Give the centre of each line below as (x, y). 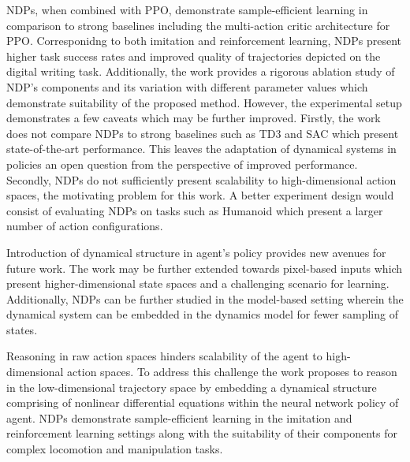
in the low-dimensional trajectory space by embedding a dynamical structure (192, 387)
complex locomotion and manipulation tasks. (115, 449)
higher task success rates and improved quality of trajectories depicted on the (194, 56)
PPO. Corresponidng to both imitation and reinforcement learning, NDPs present (204, 41)
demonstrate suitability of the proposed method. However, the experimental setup (204, 102)
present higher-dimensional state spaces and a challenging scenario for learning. (198, 283)
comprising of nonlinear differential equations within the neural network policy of (203, 402)
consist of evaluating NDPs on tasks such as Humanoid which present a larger (195, 210)
